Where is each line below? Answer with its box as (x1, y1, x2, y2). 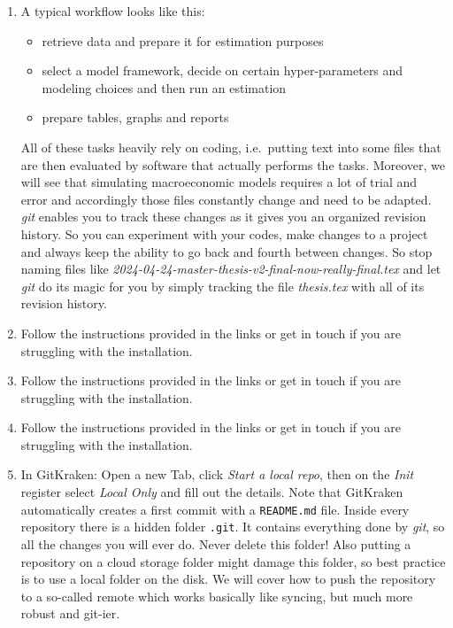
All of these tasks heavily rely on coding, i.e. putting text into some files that (20, 137, 441, 156)
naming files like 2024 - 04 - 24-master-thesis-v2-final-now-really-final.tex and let (20, 260, 441, 278)
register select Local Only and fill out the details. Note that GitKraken (20, 483, 403, 501)
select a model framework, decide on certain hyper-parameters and (42, 61, 403, 80)
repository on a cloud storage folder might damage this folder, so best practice (20, 552, 446, 570)
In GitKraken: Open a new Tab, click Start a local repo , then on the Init (20, 465, 414, 484)
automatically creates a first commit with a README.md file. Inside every (20, 500, 410, 518)
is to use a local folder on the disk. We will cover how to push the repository (20, 570, 436, 588)
